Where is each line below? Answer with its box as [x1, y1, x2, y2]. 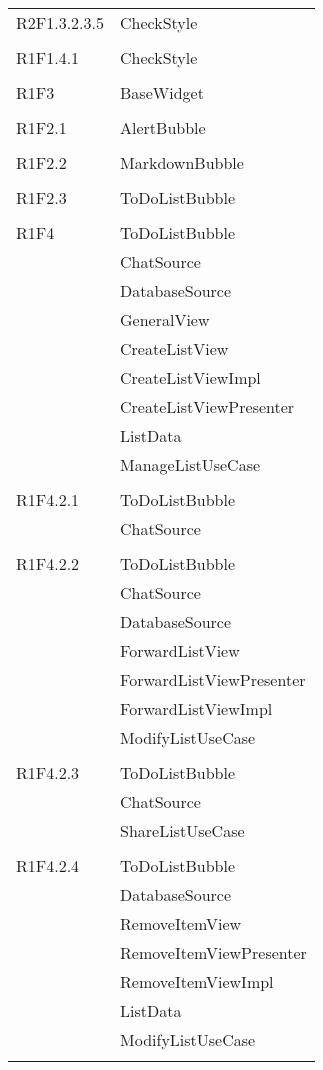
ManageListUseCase [120, 453, 261, 476]
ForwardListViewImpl [120, 697, 273, 720]
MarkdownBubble [120, 151, 244, 174]
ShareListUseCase [120, 819, 245, 842]
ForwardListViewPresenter [120, 668, 306, 691]
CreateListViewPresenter [120, 395, 295, 418]
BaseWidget [120, 81, 204, 104]
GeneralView [120, 308, 210, 331]
